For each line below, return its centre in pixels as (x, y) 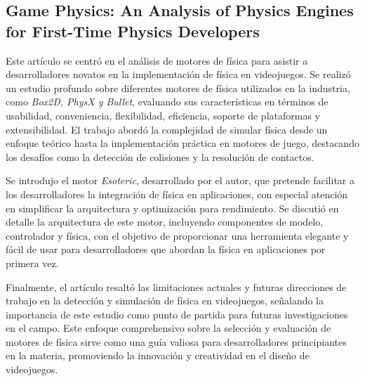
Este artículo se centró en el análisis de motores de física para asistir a (157, 60)
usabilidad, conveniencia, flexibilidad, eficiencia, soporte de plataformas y (163, 115)
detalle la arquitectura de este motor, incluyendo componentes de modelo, (165, 222)
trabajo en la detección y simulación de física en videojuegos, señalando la (165, 301)
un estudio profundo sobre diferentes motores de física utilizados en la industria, (178, 88)
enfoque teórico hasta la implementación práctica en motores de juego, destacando (182, 143)
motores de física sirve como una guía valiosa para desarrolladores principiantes (176, 341)
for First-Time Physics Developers (133, 31)
